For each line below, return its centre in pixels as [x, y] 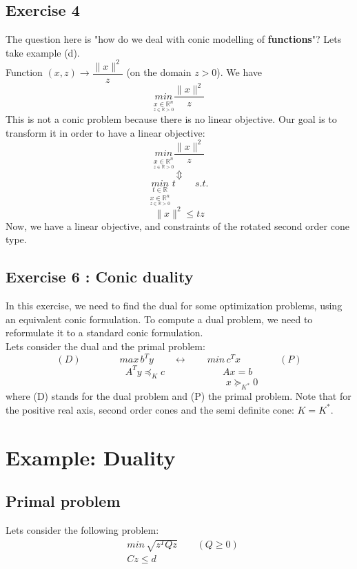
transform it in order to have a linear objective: [105, 132]
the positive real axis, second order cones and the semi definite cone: [150, 409]
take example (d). [43, 52]
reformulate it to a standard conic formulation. [104, 332]
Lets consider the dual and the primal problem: [105, 346]
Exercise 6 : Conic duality [100, 277]
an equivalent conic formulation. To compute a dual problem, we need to [159, 319]
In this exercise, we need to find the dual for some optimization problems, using [174, 306]
